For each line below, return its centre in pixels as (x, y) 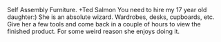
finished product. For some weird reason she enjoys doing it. (93, 31)
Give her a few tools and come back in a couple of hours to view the (104, 24)
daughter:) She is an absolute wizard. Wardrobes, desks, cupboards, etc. (111, 17)
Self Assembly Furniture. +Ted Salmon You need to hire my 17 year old (107, 10)
